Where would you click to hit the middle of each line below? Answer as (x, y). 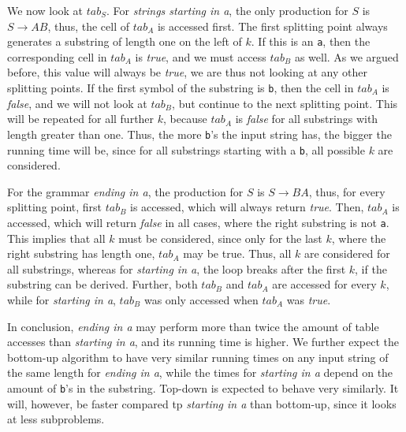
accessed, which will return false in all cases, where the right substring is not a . (198, 222)
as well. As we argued (346, 56)
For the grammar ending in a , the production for (125, 191)
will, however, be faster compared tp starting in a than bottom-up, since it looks (202, 403)
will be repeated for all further (81, 119)
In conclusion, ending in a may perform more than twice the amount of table (193, 326)
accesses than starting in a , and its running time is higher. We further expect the (203, 342)
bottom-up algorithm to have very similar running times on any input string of (198, 357)
